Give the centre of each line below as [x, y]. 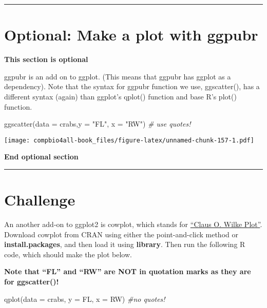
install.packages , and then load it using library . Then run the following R [125, 244]
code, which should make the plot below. [68, 254]
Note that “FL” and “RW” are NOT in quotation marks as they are [128, 271]
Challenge [40, 200]
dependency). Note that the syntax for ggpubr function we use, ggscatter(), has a [132, 86]
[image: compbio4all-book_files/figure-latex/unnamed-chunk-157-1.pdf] [129, 140]
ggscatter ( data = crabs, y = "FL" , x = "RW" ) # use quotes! [98, 124]
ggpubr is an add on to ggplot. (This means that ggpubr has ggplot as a [118, 76]
